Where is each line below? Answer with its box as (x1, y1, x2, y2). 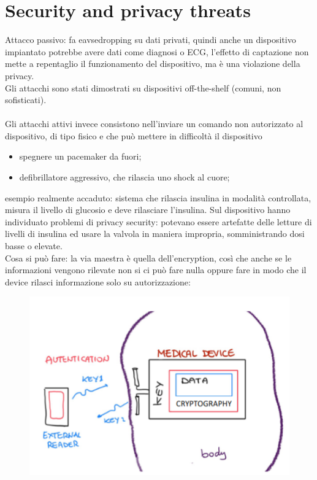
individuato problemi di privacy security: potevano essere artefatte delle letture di (5, 215, 312, 228)
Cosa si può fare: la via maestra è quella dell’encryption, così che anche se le (5, 251, 292, 264)
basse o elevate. (5, 239, 63, 252)
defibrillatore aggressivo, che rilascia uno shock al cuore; (19, 171, 230, 184)
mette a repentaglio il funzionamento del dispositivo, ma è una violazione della (5, 57, 300, 70)
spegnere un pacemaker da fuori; (19, 150, 142, 163)
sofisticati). (5, 93, 47, 106)
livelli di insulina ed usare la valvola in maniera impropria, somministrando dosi (5, 227, 305, 240)
